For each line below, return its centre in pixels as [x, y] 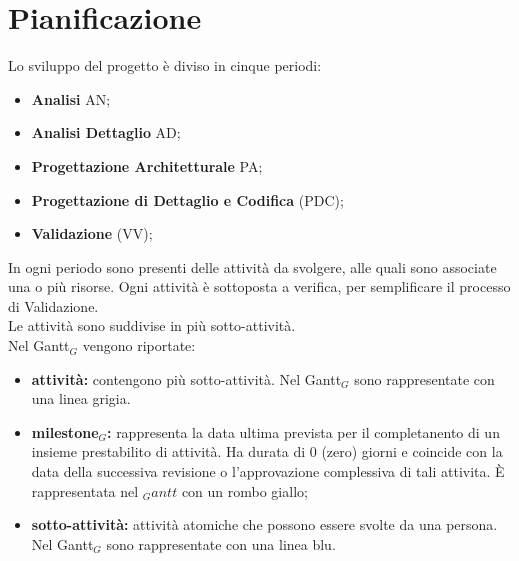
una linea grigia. [81, 398]
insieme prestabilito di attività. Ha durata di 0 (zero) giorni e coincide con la [267, 451]
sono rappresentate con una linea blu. [221, 543]
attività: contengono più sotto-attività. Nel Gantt [186, 378]
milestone [65, 431]
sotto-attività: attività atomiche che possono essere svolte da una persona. [264, 524]
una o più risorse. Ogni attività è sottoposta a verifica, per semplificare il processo [259, 286]
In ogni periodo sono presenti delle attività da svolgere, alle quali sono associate [252, 266]
